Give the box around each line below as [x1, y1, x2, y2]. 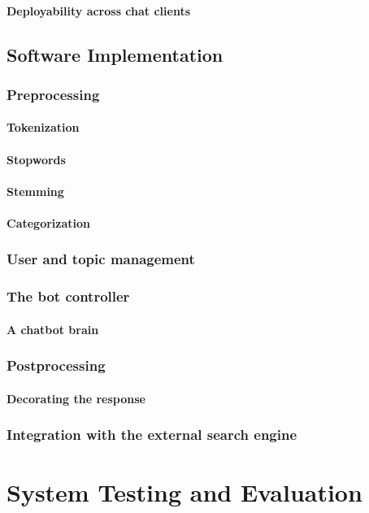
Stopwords [7, 150, 66, 167]
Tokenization [7, 119, 80, 136]
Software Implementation [7, 41, 224, 67]
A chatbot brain [7, 320, 99, 337]
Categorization [7, 214, 90, 231]
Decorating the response [7, 389, 145, 406]
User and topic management [7, 249, 195, 269]
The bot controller [7, 286, 130, 306]
